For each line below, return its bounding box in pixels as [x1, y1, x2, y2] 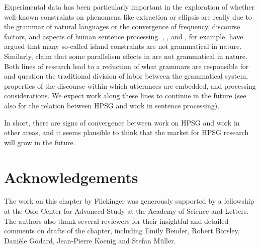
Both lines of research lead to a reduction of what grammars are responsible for [4, 60, 249, 71]
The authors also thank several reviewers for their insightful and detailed [4, 215, 229, 226]
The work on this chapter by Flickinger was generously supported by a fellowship [4, 196, 254, 206]
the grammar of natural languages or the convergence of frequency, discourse [4, 21, 240, 32]
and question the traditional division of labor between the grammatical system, [4, 71, 248, 81]
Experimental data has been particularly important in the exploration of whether [4, 2, 254, 12]
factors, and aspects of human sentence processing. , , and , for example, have [4, 31, 243, 41]
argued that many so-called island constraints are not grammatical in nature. [4, 41, 242, 51]
